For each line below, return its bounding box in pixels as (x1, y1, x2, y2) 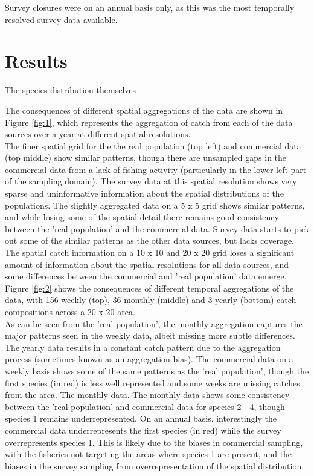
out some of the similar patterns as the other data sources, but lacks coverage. (5, 234, 295, 247)
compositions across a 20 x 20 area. (5, 305, 135, 318)
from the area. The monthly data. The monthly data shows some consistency (5, 388, 290, 401)
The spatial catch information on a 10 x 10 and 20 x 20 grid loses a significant (5, 246, 295, 259)
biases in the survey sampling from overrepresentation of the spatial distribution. (5, 459, 304, 472)
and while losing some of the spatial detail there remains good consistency (5, 210, 279, 223)
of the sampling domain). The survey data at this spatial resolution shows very (5, 175, 297, 187)
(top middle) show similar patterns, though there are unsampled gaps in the (5, 151, 287, 164)
